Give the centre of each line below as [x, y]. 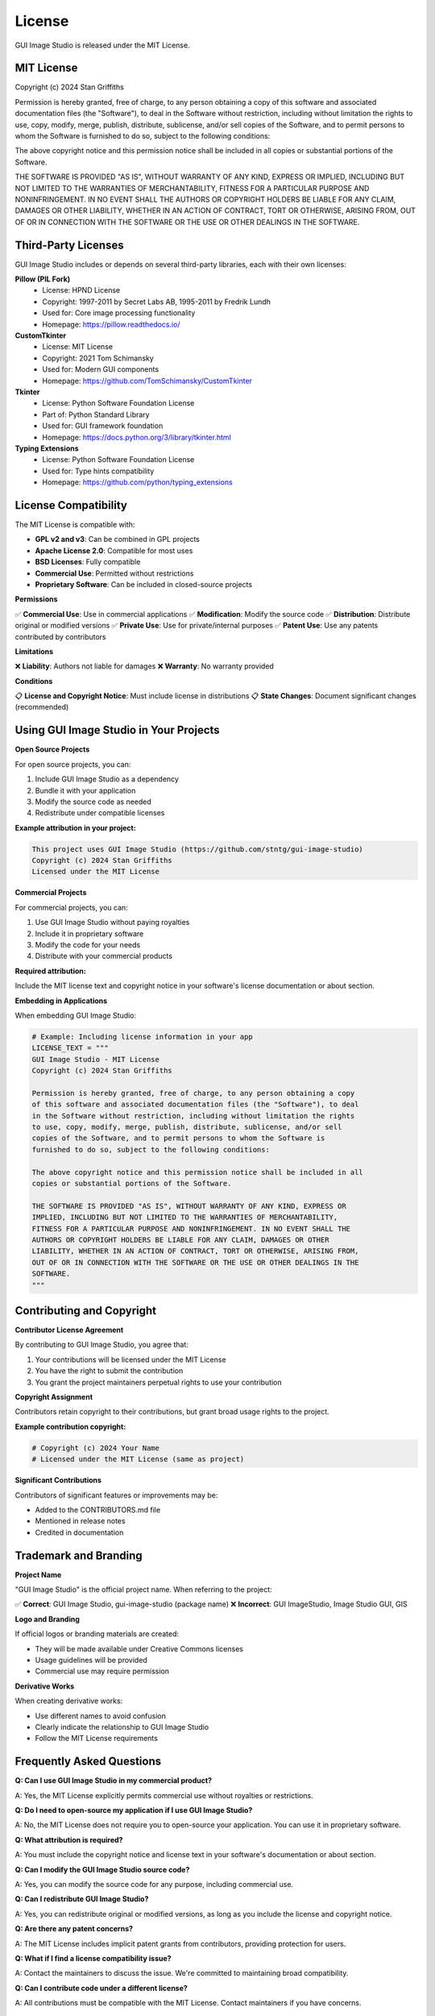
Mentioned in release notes [80, 1521]
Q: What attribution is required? [69, 1839]
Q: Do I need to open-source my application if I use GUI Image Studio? [134, 1810]
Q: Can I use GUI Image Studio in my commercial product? [114, 1781]
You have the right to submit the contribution [109, 1371]
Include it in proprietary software [89, 933]
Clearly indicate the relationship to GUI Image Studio [122, 1727]
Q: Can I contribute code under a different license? [101, 1988]
